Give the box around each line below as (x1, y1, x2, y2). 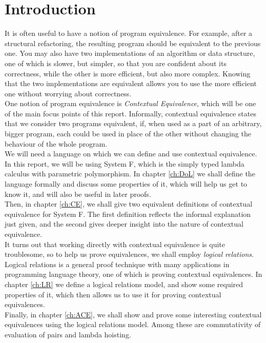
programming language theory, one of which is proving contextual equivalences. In (5, 269, 262, 279)
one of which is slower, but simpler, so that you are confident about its (5, 57, 227, 68)
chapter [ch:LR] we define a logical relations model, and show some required (5, 278, 243, 289)
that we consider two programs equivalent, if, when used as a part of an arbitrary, (5, 118, 262, 129)
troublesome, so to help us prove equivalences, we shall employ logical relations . (5, 249, 254, 259)
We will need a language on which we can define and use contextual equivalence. (5, 148, 257, 159)
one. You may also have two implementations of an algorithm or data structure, (5, 48, 255, 58)
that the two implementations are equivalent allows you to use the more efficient (5, 78, 257, 89)
